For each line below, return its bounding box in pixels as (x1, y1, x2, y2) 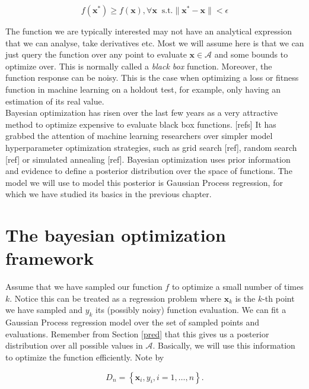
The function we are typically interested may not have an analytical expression (5, 25, 292, 37)
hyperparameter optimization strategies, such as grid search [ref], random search (5, 141, 297, 153)
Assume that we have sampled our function (5, 280, 163, 293)
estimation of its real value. (5, 94, 104, 107)
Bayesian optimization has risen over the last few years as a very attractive (5, 106, 278, 119)
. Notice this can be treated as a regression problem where (9, 292, 221, 304)
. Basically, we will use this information (152, 339, 295, 352)
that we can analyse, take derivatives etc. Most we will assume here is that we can (5, 36, 304, 49)
